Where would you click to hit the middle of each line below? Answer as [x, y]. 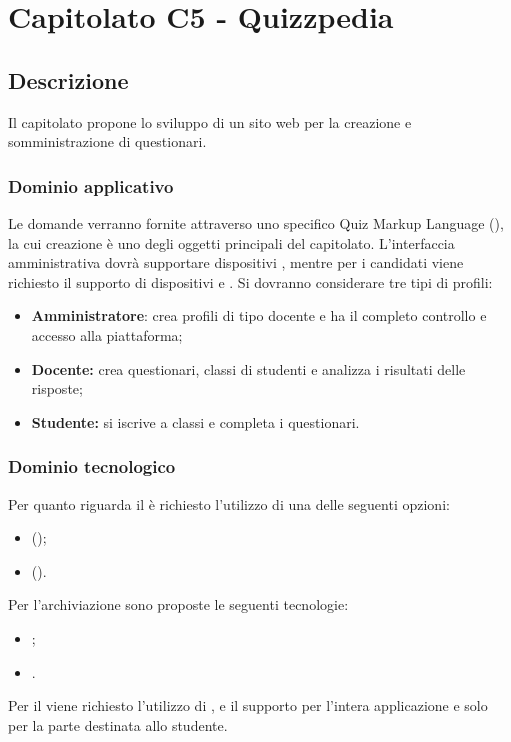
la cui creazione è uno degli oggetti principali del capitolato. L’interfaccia [231, 242]
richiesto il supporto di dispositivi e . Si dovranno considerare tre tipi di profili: [250, 281]
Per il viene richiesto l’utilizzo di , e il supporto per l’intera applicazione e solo [248, 705]
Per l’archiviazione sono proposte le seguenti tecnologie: [178, 604]
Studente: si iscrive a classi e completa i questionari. [195, 421]
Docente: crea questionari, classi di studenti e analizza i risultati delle [248, 368]
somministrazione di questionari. [107, 141]
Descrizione [68, 79]
